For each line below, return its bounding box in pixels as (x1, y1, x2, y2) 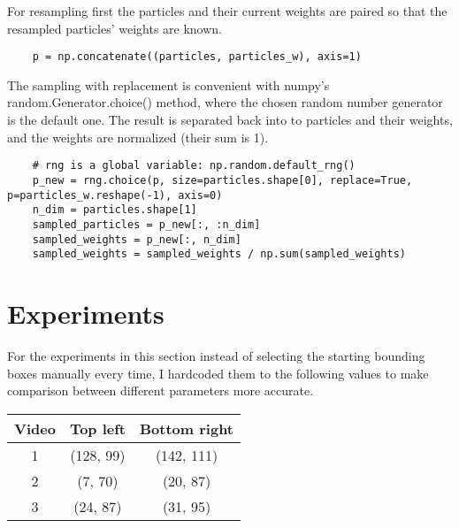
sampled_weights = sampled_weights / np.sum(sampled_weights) (32, 248, 407, 261)
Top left (69, 417, 126, 439)
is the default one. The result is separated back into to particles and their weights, (7, 111, 453, 129)
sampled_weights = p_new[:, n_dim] (32, 233, 241, 246)
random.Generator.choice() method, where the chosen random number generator (7, 93, 443, 111)
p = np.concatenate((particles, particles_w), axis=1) (32, 50, 362, 64)
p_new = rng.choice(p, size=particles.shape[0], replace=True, (32, 173, 413, 187)
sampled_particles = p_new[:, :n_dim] (32, 218, 261, 231)
